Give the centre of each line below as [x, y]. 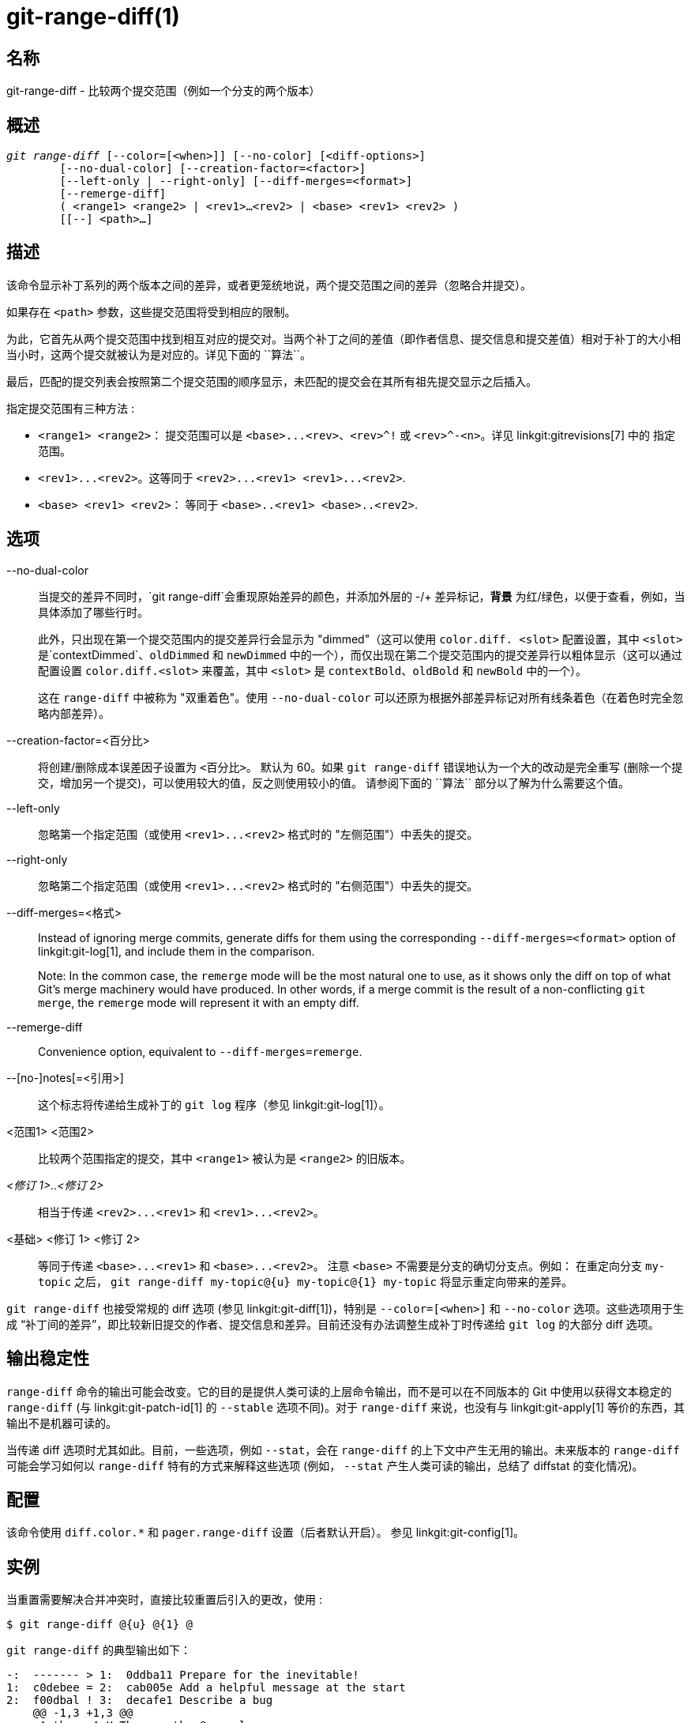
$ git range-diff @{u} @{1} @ [100, 1625]
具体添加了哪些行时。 [93, 612]
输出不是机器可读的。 [62, 1423]
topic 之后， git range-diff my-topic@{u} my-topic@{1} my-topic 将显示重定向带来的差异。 [305, 1281]
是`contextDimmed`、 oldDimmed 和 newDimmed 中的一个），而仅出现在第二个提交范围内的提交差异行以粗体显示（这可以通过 [360, 654]
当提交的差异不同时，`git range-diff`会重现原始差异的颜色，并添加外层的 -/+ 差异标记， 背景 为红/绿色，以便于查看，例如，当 [362, 596]
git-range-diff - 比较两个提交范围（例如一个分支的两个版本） [163, 91]
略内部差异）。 [74, 713]
